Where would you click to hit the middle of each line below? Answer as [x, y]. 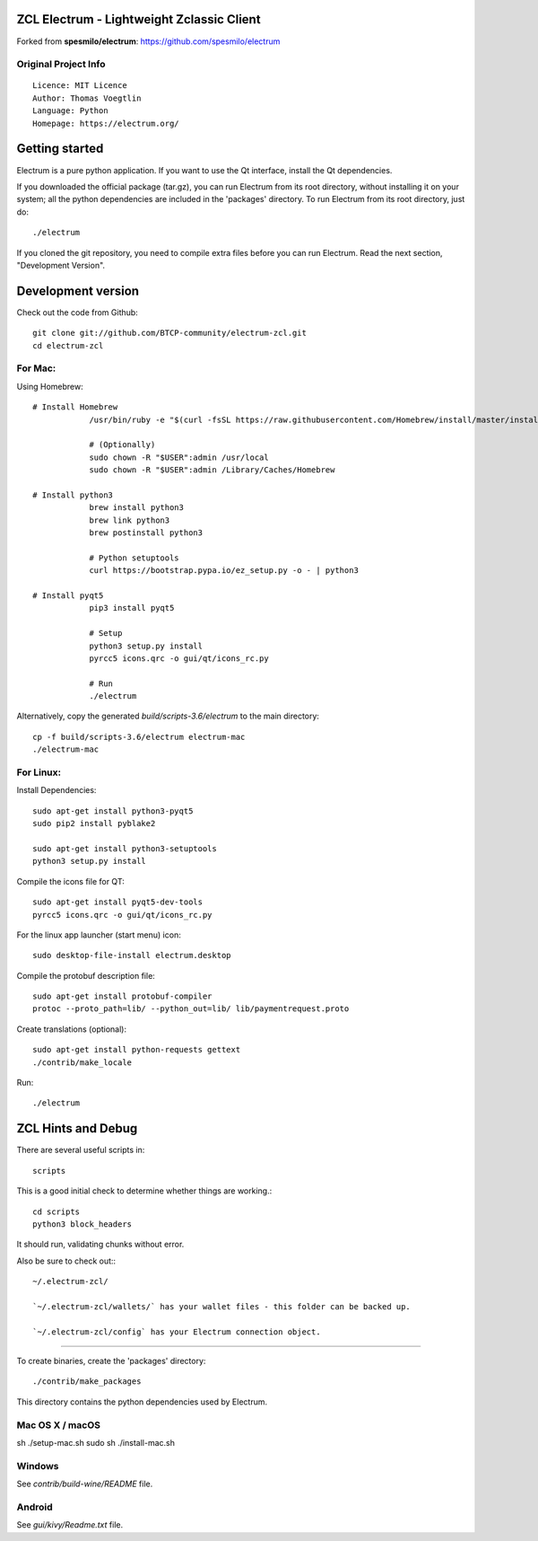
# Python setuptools [134, 558]
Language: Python [70, 111]
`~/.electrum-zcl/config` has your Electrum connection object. [177, 1332]
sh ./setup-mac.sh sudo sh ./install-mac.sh [95, 1442]
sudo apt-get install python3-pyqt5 [113, 811]
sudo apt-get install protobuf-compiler [122, 996]
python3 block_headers [82, 1224]
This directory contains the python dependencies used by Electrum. [142, 1402]
